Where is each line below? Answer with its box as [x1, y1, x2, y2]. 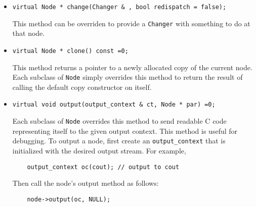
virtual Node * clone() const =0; [12, 47, 129, 55]
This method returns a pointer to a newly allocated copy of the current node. [12, 62, 252, 72]
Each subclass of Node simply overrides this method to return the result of [12, 72, 243, 82]
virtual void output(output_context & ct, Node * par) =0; [12, 101, 216, 109]
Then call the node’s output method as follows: [12, 178, 159, 188]
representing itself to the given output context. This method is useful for [12, 125, 238, 136]
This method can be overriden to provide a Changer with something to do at [12, 18, 250, 28]
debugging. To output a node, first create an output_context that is [12, 135, 226, 146]
